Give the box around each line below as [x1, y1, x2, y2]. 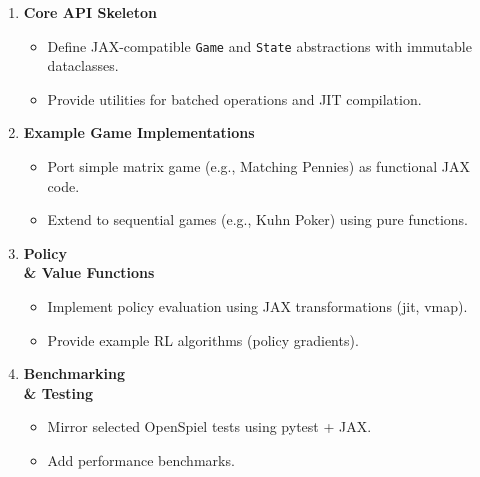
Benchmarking [23, 363, 126, 384]
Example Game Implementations [23, 122, 255, 143]
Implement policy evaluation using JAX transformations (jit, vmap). [47, 296, 468, 316]
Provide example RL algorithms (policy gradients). [47, 329, 359, 350]
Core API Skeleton [23, 2, 157, 22]
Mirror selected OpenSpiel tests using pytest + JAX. [47, 416, 372, 437]
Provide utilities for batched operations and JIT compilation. [47, 88, 422, 109]
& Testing [23, 382, 93, 403]
